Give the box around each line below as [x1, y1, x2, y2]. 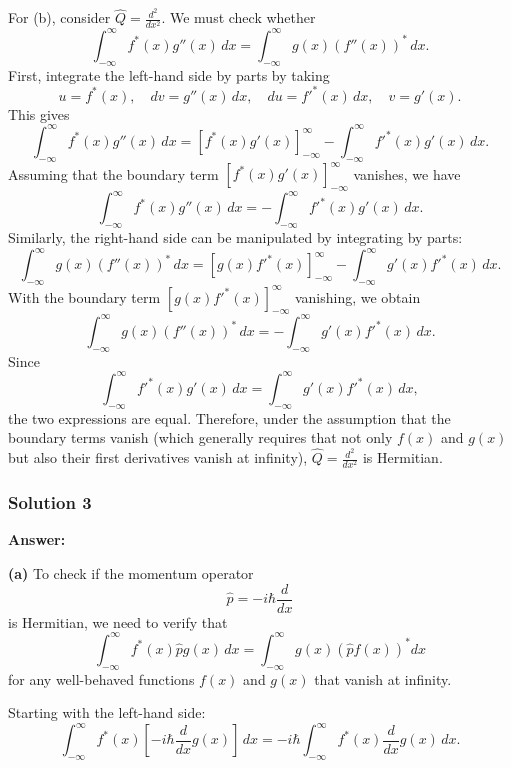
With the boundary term [8, 286, 161, 307]
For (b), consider [8, 7, 111, 28]
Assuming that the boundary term [8, 163, 219, 184]
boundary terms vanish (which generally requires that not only [8, 427, 393, 448]
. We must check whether [161, 7, 316, 28]
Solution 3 [8, 490, 92, 515]
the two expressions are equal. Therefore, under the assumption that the [8, 407, 451, 428]
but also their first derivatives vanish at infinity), [8, 447, 308, 468]
